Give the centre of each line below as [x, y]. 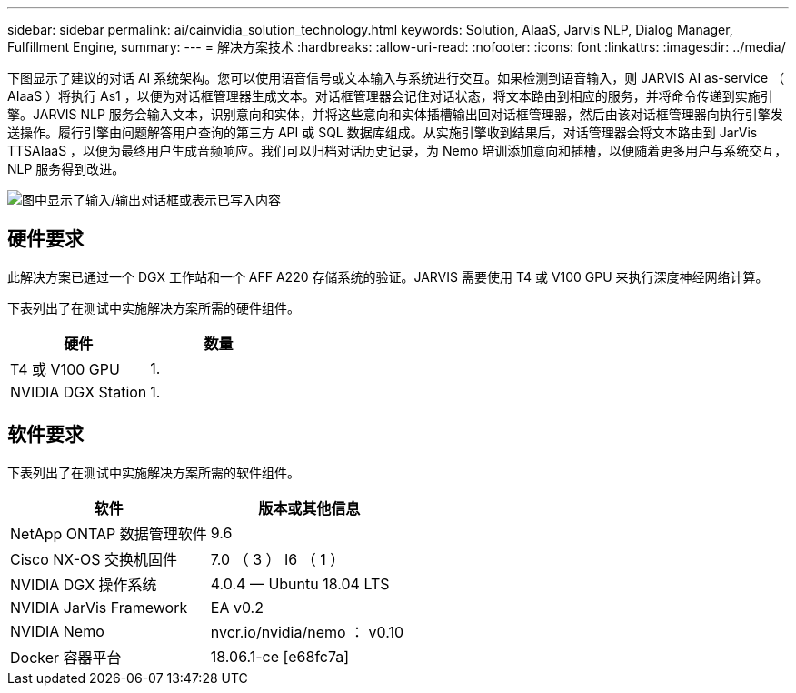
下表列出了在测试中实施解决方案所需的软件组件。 [154, 472]
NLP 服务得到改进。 [66, 169]
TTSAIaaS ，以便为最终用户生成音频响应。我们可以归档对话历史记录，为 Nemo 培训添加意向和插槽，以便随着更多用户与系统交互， [398, 151]
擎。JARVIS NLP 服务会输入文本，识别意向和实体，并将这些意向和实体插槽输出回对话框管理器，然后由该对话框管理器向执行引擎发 [395, 114]
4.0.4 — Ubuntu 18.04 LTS [300, 583]
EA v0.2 [237, 607]
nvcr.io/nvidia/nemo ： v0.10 [307, 632]
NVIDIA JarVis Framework [99, 607]
